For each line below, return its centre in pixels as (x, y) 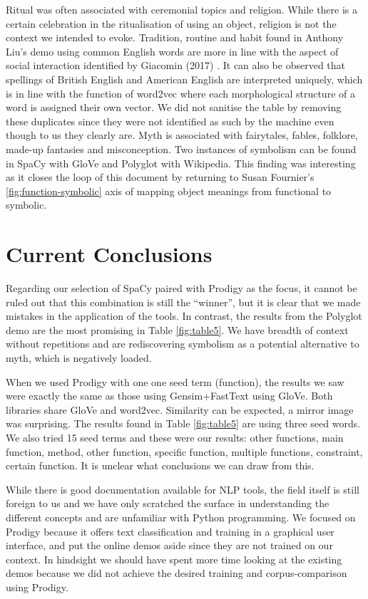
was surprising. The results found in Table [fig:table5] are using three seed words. (183, 423)
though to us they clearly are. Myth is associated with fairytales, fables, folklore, (182, 135)
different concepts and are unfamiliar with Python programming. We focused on (181, 517)
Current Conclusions (109, 254)
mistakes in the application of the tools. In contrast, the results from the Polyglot (184, 316)
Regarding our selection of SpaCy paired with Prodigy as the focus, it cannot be (182, 288)
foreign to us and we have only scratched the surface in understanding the (168, 503)
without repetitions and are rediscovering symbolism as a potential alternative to (183, 344)
